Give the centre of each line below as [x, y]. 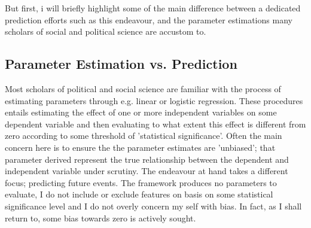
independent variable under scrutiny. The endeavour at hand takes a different [147, 171]
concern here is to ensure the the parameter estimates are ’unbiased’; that [140, 147]
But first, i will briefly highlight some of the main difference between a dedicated [153, 8]
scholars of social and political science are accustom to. [106, 31]
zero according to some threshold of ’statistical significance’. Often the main [144, 136]
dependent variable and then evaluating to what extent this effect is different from [155, 124]
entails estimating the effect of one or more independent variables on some [141, 112]
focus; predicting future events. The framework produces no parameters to [141, 182]
